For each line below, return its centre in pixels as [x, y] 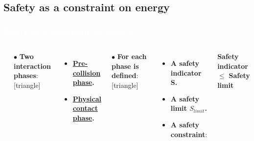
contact [85, 108]
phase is [125, 66]
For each [132, 56]
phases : [26, 75]
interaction [32, 66]
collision [87, 72]
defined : [125, 75]
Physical [87, 98]
